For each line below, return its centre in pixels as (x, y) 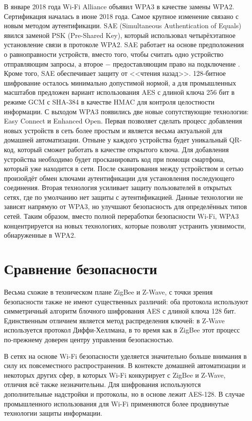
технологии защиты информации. (53, 413)
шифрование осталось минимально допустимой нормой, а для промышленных (120, 82)
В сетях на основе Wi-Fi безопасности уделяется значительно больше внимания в (126, 356)
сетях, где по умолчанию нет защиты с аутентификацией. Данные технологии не (124, 197)
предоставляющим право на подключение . (177, 63)
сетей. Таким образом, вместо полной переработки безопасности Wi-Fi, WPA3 (121, 216)
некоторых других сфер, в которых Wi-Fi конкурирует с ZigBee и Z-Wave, (115, 375)
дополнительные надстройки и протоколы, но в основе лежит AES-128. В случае (124, 394)
